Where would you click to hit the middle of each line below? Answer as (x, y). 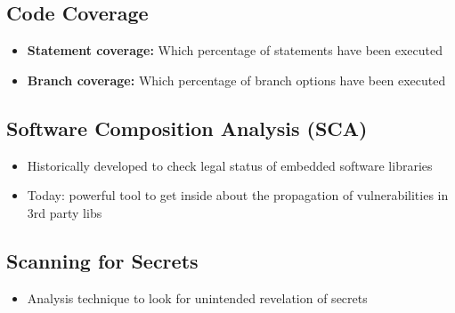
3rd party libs (65, 212)
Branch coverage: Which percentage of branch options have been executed (236, 80)
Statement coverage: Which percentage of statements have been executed (235, 50)
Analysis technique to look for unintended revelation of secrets (197, 297)
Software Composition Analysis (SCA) (187, 128)
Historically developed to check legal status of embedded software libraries (230, 165)
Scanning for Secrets (102, 260)
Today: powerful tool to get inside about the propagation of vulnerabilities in (238, 195)
